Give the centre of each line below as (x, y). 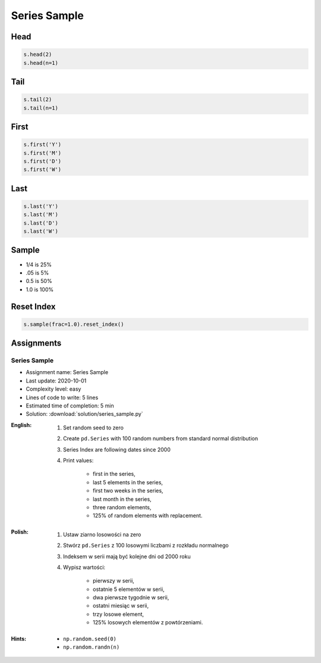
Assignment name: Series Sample (67, 372)
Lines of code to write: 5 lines (62, 397)
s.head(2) (38, 55)
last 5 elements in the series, (128, 482)
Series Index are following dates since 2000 (117, 449)
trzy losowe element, (119, 614)
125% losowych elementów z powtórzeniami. (148, 622)
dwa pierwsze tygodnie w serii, (131, 597)
